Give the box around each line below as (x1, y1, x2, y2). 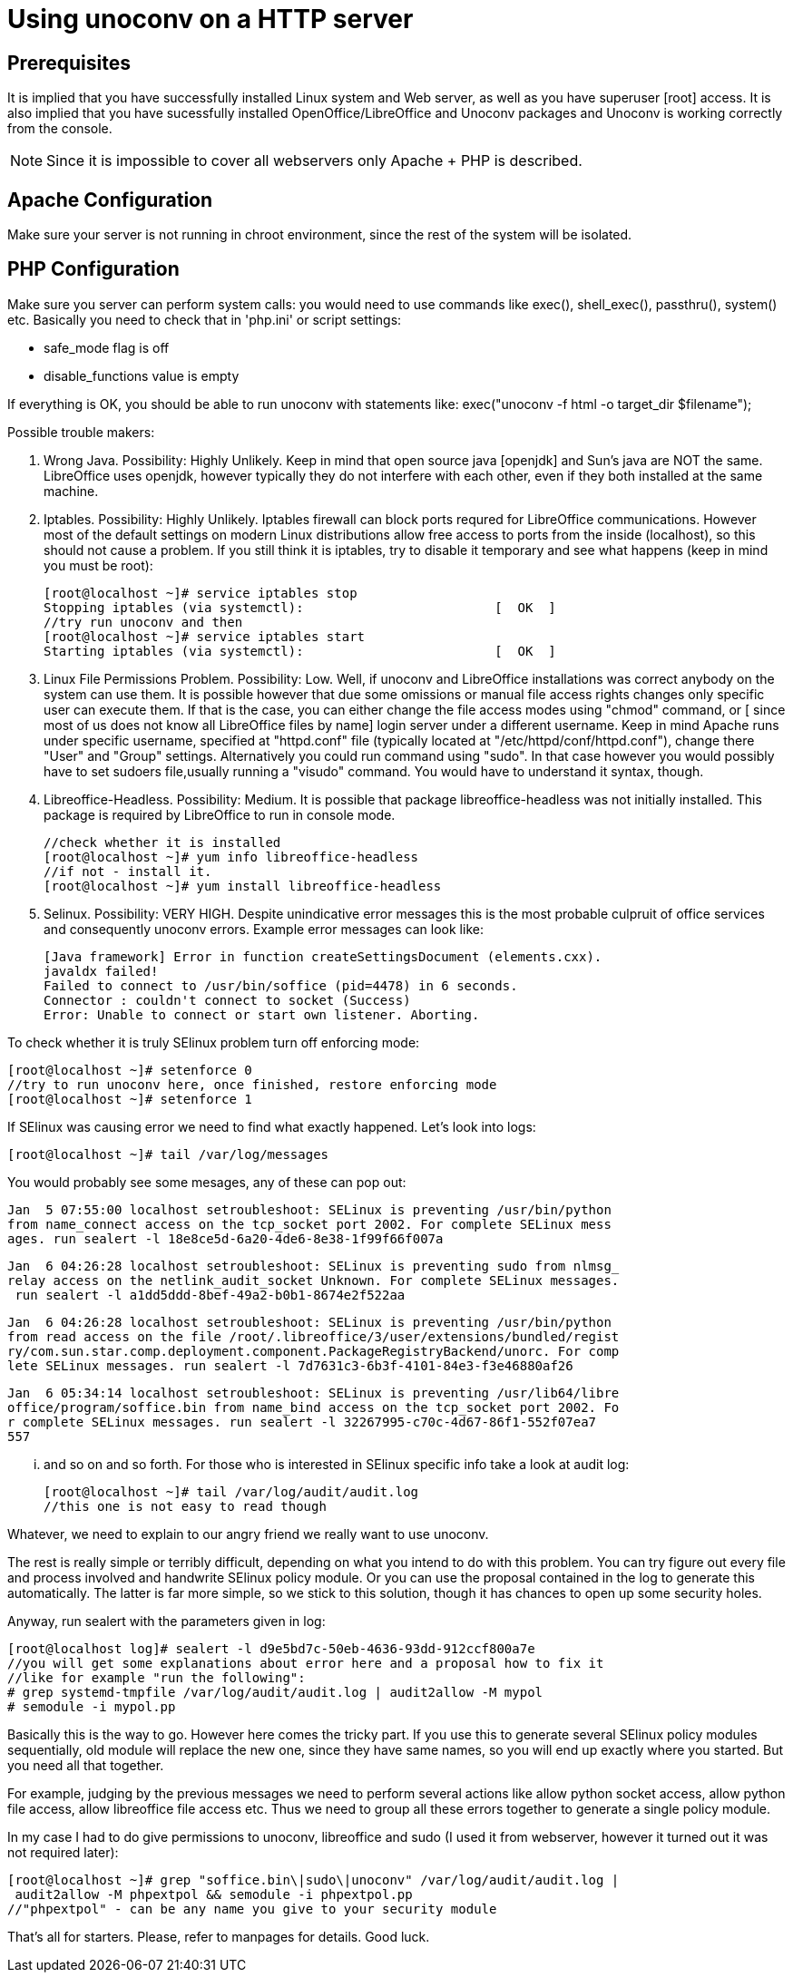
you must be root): (44, 557, 153, 573)
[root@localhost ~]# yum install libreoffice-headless (44, 878, 442, 893)
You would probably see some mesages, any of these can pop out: (7, 1174, 406, 1190)
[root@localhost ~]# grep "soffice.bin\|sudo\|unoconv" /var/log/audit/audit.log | (7, 1872, 620, 1887)
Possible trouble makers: (7, 424, 155, 440)
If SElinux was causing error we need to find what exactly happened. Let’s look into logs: (7, 1118, 536, 1135)
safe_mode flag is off (44, 339, 170, 355)
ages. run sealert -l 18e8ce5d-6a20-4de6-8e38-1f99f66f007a (7, 1231, 444, 1246)
